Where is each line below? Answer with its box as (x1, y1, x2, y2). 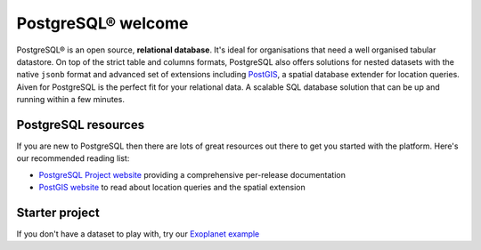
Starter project (16, 206, 100, 220)
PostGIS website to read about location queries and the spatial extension (38, 182, 306, 193)
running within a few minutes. (16, 94, 125, 105)
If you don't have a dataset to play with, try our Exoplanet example (16, 229, 260, 239)
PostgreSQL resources (16, 117, 145, 133)
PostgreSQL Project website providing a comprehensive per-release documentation (38, 169, 346, 180)
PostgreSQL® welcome (16, 13, 189, 33)
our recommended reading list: (16, 153, 130, 164)
